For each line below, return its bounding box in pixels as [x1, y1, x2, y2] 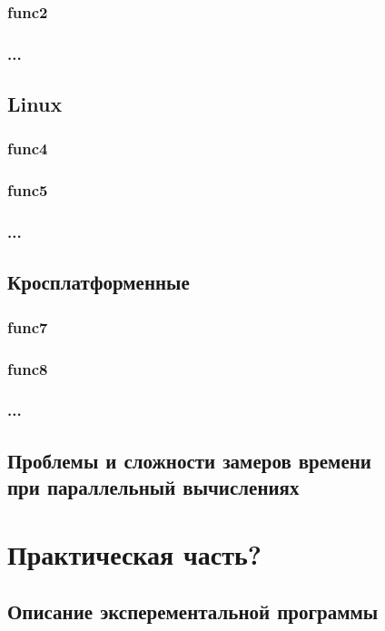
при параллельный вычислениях [7, 473, 300, 501]
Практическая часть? [7, 535, 262, 572]
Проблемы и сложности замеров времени [7, 446, 371, 474]
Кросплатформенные [7, 268, 190, 296]
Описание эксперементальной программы [7, 597, 379, 626]
